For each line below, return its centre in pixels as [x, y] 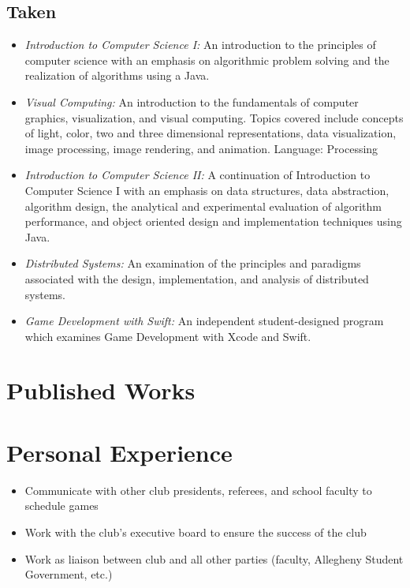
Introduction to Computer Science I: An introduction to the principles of [200, 45]
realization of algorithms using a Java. [117, 75]
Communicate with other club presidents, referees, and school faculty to [198, 490]
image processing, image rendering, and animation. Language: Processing [201, 148]
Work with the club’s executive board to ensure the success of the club [196, 532]
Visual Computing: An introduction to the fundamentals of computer [192, 101]
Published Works [101, 390]
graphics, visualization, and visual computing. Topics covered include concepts [214, 117]
